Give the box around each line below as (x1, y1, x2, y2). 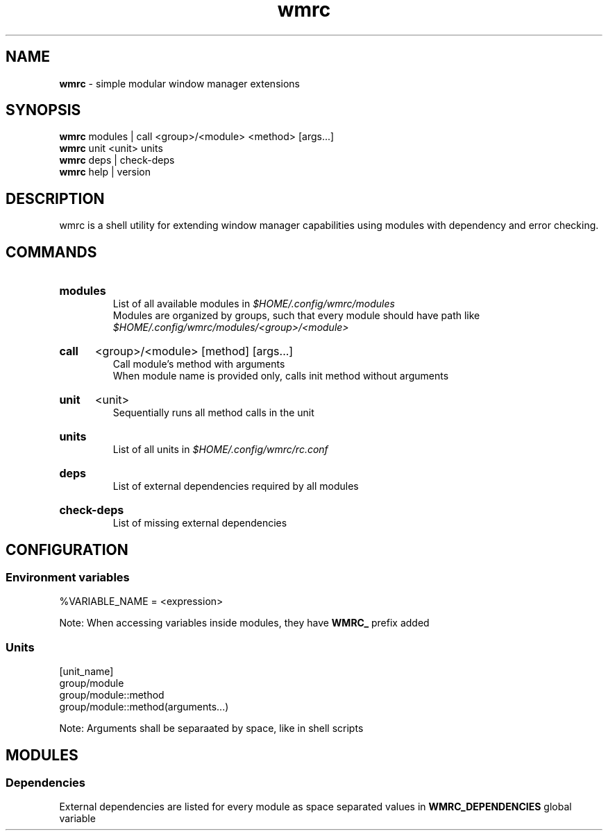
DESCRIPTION (6, 189, 105, 207)
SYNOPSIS (6, 101, 81, 119)
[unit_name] (59, 665, 114, 678)
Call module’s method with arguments (112, 358, 285, 370)
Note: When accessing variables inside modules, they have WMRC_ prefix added (59, 617, 430, 629)
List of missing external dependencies (112, 517, 287, 529)
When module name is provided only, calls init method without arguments (112, 370, 449, 382)
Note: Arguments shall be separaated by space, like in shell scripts (59, 722, 364, 735)
